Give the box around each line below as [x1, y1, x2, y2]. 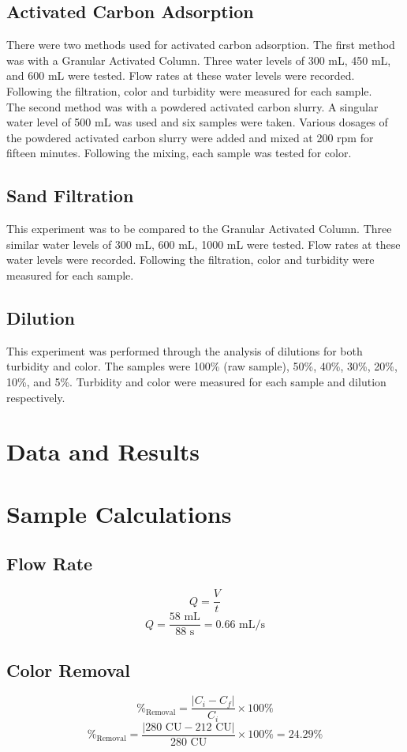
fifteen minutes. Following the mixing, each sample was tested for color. [6, 145, 352, 161]
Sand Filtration [6, 183, 134, 208]
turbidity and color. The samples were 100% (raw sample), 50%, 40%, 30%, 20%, [6, 358, 398, 374]
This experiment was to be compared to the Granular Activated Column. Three [6, 220, 392, 237]
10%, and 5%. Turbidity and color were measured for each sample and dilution [6, 373, 386, 389]
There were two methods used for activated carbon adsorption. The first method [6, 36, 395, 53]
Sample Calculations [6, 497, 232, 529]
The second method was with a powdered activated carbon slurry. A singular [6, 98, 379, 115]
